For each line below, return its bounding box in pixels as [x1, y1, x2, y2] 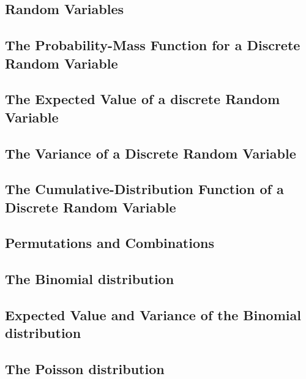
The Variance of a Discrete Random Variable [5, 143, 296, 162]
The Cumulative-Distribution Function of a [5, 179, 284, 198]
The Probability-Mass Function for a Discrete [5, 36, 300, 54]
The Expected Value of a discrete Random [5, 89, 280, 108]
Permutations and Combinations [5, 233, 214, 252]
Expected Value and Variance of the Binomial [5, 306, 301, 325]
